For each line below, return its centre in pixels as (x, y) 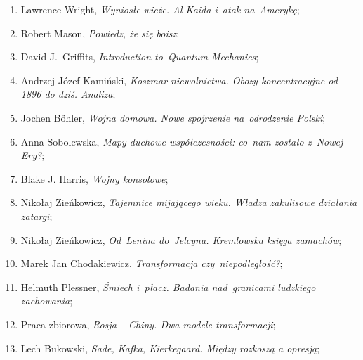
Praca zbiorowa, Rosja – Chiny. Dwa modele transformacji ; (148, 324)
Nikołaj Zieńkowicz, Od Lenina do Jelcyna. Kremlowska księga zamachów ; (181, 239)
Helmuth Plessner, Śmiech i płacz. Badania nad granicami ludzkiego (168, 287)
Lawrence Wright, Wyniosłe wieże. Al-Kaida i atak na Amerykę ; (160, 9)
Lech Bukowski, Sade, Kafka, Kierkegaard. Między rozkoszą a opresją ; (170, 348)
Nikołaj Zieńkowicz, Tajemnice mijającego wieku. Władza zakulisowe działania (189, 202)
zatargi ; (37, 216)
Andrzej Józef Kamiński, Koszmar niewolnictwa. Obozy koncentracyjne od (179, 80)
